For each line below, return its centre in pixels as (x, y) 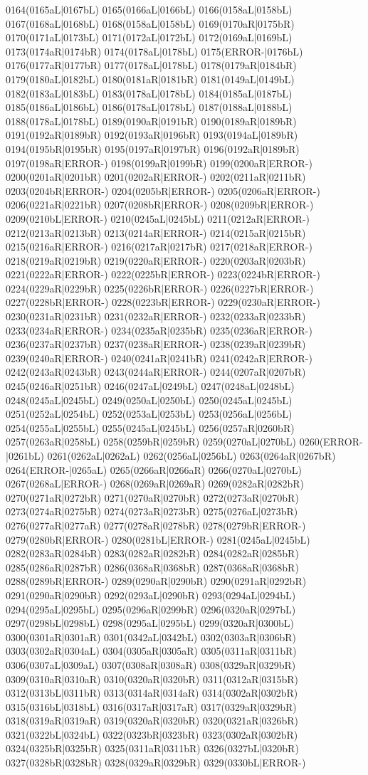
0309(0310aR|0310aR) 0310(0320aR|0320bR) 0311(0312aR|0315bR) (152, 679)
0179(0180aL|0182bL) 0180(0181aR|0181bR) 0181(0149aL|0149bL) (150, 79)
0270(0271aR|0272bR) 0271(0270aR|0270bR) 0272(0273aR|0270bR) (152, 497)
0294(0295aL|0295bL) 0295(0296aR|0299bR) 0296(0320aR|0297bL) (151, 609)
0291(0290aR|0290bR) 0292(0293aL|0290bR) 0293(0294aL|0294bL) (151, 595)
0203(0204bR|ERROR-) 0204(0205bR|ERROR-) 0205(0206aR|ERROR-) (163, 190)
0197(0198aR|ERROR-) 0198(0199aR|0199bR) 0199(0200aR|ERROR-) (159, 163)
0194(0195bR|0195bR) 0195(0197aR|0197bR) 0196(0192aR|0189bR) (153, 148)
